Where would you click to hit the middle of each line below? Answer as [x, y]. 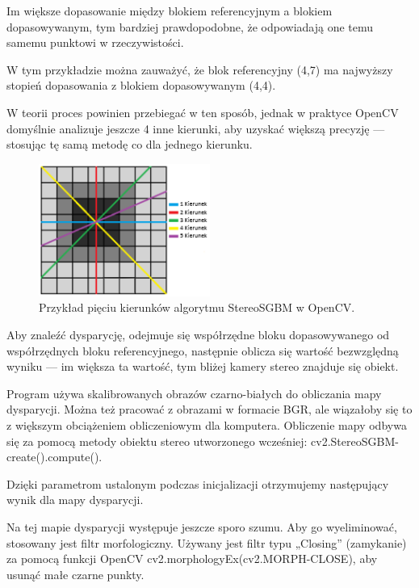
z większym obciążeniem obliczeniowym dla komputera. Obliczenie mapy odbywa [207, 424]
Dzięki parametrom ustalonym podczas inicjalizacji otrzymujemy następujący [198, 483]
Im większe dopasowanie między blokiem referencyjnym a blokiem [170, 10]
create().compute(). [54, 457]
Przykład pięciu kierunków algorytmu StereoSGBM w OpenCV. [197, 307]
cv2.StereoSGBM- [355, 441]
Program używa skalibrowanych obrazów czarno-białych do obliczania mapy [194, 393]
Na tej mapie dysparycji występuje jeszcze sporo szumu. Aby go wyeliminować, [202, 526]
